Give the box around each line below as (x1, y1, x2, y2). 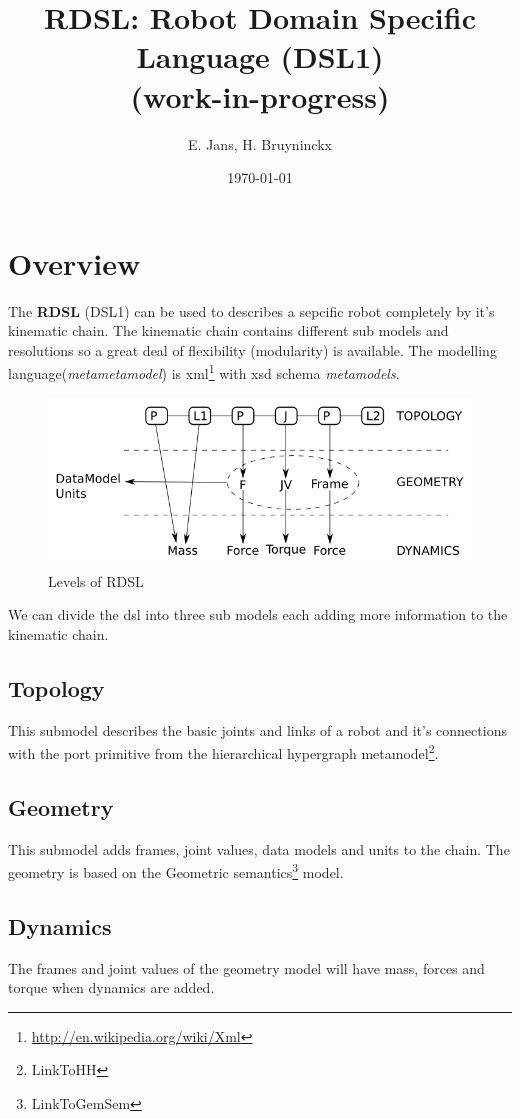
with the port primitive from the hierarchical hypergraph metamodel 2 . (8, 740, 439, 763)
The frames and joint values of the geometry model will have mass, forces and (8, 957, 485, 978)
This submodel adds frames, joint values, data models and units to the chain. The (8, 838, 510, 859)
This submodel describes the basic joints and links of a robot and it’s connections (8, 719, 507, 740)
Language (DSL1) (136, 36, 384, 77)
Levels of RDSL (48, 570, 144, 591)
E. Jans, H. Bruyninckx (188, 133, 332, 154)
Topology (8, 672, 105, 703)
